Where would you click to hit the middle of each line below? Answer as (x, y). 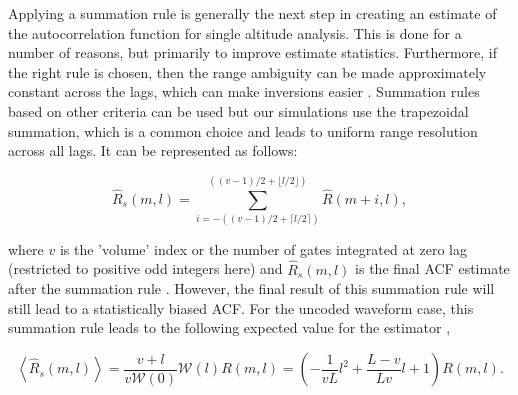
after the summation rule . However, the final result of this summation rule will (251, 288)
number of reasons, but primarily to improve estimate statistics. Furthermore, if (253, 52)
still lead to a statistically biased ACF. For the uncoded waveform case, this (241, 307)
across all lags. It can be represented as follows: (153, 150)
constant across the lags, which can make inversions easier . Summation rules (244, 91)
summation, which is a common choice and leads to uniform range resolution (243, 130)
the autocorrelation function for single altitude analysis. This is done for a (235, 32)
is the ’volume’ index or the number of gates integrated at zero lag (263, 248)
